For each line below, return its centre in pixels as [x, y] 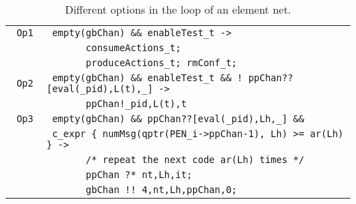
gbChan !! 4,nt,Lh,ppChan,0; [162, 190]
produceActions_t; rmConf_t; [162, 63]
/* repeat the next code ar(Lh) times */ [195, 160]
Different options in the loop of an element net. [178, 9]
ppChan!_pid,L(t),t [136, 104]
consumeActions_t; [133, 48]
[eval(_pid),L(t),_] [100, 89]
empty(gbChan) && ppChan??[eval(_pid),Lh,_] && [178, 119]
